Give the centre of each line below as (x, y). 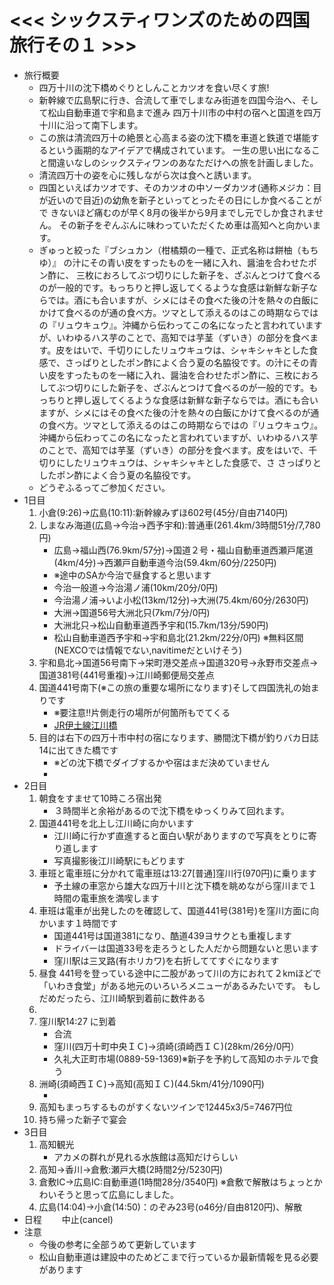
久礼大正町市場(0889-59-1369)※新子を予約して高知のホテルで (182, 1058)
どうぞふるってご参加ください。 (104, 487)
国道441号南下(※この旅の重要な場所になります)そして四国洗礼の (170, 687)
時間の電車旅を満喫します (106, 898)
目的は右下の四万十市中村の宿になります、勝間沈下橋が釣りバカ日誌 (178, 737)
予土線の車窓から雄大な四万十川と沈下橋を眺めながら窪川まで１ (185, 885)
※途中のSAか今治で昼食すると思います (132, 575)
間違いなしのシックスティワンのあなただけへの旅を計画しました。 (183, 162)
